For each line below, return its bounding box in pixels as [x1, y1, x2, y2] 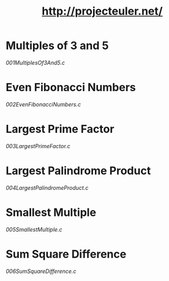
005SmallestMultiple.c [6, 225, 62, 233]
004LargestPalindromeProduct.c [6, 184, 89, 191]
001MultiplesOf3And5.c [6, 59, 66, 66]
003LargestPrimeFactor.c [6, 142, 71, 149]
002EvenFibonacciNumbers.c [6, 100, 81, 108]
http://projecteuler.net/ [42, 4, 163, 18]
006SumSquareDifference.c [6, 268, 77, 275]
